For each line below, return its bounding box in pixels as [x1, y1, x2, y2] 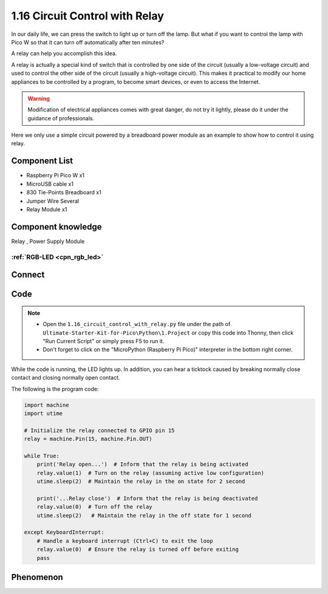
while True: [24, 452, 60, 459]
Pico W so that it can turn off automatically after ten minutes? [11, 38, 165, 46]
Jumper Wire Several [26, 197, 79, 205]
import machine [24, 401, 69, 408]
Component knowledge [11, 222, 102, 232]
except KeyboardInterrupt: [24, 529, 104, 536]
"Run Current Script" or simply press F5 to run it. [43, 337, 165, 344]
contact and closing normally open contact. [11, 374, 120, 381]
